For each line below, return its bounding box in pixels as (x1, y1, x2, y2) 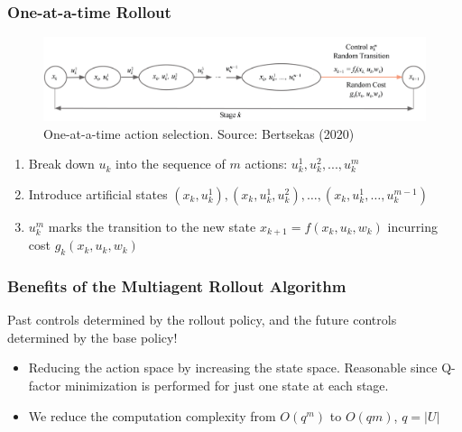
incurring (387, 216, 438, 235)
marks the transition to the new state (48, 216, 256, 235)
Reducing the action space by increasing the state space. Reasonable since (28, 358, 438, 377)
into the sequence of (115, 154, 226, 173)
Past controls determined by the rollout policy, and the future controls (7, 310, 397, 329)
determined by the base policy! (7, 327, 178, 346)
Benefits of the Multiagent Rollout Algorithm (7, 275, 346, 297)
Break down (28, 154, 95, 173)
